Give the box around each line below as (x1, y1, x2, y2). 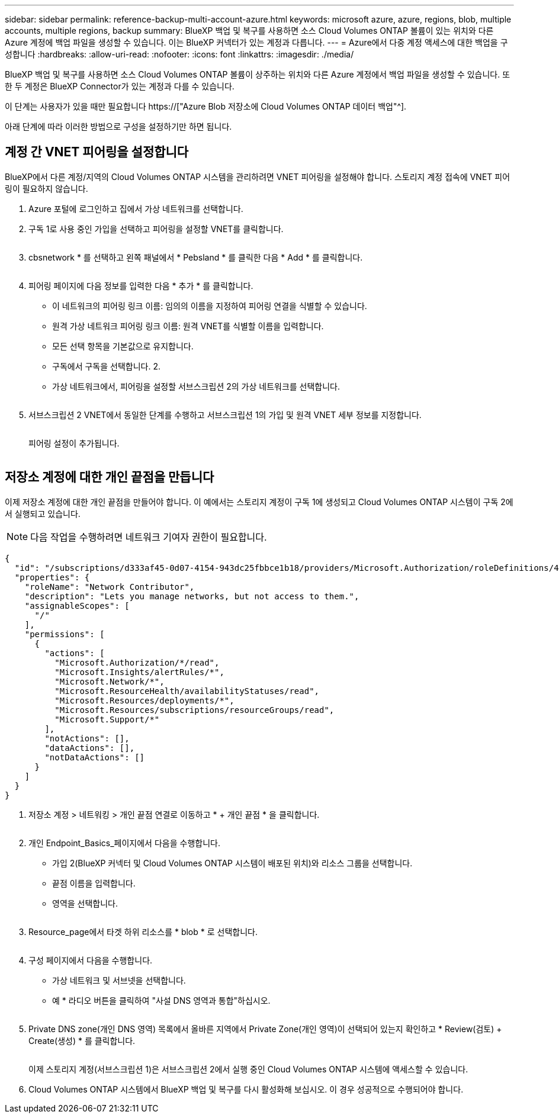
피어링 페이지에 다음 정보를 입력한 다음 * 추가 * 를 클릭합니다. (28, 280, 253, 291)
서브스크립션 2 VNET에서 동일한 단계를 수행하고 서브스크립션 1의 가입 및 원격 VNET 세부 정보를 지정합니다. (28, 409, 422, 420)
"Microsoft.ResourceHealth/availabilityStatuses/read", (54, 686, 320, 696)
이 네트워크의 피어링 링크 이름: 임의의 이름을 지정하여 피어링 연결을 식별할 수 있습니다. (52, 300, 367, 311)
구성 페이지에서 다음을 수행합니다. (28, 955, 153, 965)
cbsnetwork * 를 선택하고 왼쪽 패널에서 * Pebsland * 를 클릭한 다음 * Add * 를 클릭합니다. (28, 252, 363, 262)
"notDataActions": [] (44, 752, 145, 762)
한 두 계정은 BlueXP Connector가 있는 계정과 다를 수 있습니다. (5, 81, 234, 91)
